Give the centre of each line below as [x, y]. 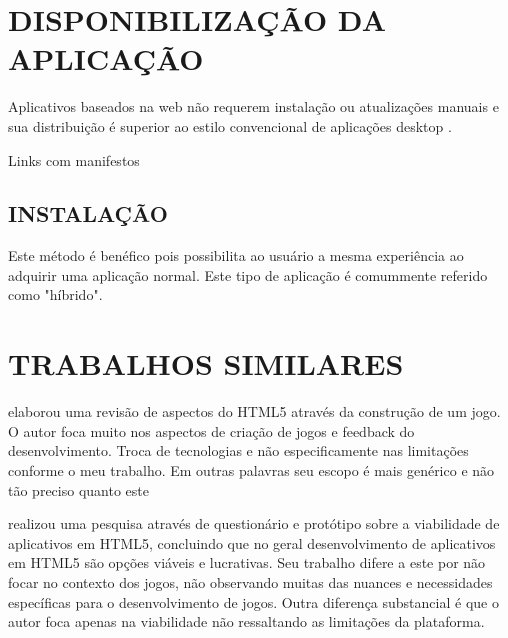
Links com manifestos [74, 159]
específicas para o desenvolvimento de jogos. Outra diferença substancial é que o [253, 601]
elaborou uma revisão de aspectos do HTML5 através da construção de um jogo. [254, 411]
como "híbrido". [55, 294]
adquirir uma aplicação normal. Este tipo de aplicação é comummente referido [248, 274]
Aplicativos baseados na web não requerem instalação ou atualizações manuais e [253, 106]
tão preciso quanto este [78, 489]
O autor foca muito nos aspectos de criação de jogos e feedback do [211, 430]
